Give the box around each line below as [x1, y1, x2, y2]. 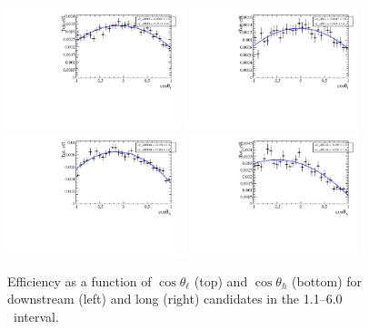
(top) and [194, 271, 248, 290]
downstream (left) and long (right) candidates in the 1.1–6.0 [7, 289, 343, 308]
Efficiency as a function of [7, 271, 152, 290]
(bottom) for [292, 271, 363, 290]
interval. [13, 307, 59, 326]
